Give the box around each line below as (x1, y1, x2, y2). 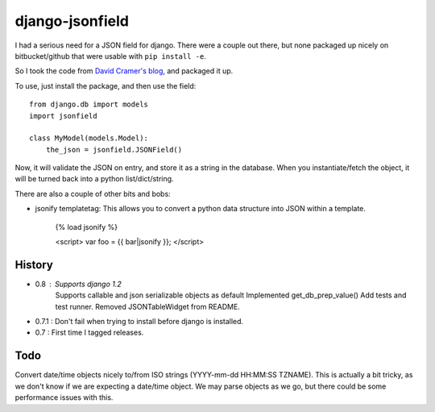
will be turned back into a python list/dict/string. (14, 174, 174, 184)
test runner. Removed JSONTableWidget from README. (55, 302, 241, 311)
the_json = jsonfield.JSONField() (45, 145, 183, 154)
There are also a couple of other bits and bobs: (14, 189, 171, 198)
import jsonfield (29, 111, 97, 120)
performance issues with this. (14, 393, 114, 402)
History (14, 258, 54, 272)
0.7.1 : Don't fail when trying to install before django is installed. (35, 317, 244, 327)
